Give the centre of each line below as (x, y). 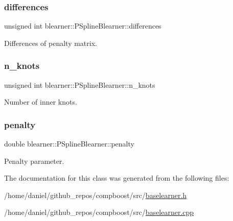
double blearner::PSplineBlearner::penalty (69, 144)
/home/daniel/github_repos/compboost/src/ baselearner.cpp (99, 212)
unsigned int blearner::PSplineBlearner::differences (83, 26)
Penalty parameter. (34, 161)
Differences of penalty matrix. (51, 43)
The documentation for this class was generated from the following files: (117, 178)
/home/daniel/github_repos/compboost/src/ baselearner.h (96, 195)
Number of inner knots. (41, 102)
